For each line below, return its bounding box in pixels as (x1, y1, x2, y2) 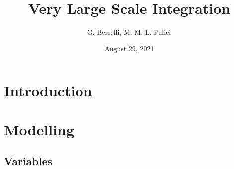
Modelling (4, 119, 75, 139)
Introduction (4, 81, 92, 101)
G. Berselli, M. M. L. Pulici (87, 27, 171, 37)
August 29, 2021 (104, 43, 154, 53)
